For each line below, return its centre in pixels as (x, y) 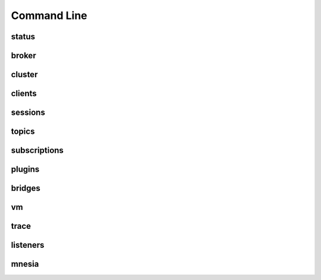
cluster (24, 75)
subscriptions (37, 151)
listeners (28, 245)
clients (24, 94)
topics (23, 132)
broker (23, 56)
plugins (25, 169)
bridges (26, 188)
